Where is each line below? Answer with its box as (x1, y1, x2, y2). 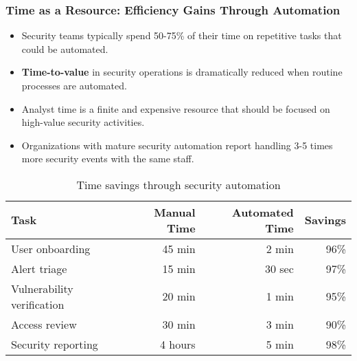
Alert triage (11, 260, 67, 276)
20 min (162, 288, 196, 305)
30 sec (264, 260, 294, 276)
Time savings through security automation (76, 176, 281, 193)
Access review (11, 316, 77, 332)
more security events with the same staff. (21, 151, 194, 166)
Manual (154, 204, 196, 220)
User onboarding (11, 240, 91, 256)
